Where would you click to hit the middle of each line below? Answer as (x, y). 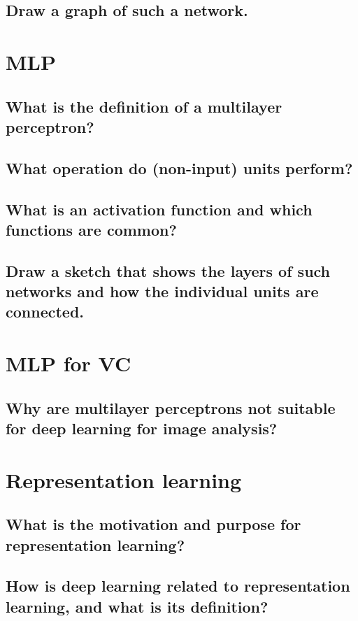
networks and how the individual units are (162, 291)
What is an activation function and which (159, 209)
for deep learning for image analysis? (142, 428)
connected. (45, 312)
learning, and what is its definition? (137, 606)
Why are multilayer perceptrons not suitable (171, 407)
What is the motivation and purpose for (153, 524)
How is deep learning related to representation (178, 586)
